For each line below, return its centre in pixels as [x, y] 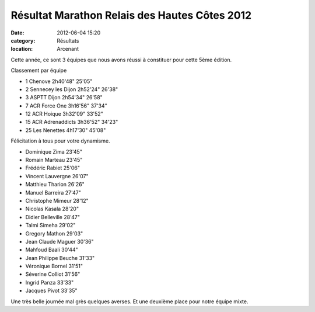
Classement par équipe [39, 71]
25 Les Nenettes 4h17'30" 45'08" [66, 130]
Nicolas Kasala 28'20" [52, 209]
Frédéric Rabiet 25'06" [53, 168]
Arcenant [68, 49]
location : [22, 49]
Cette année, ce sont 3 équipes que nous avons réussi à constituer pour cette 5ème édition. [121, 60]
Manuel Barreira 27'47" [53, 192]
